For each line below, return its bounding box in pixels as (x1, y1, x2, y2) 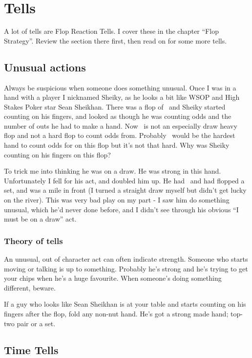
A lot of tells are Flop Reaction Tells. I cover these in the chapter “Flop (4, 26, 219, 36)
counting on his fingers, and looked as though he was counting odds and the (4, 111, 231, 121)
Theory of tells (4, 234, 63, 246)
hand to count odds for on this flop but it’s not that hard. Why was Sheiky (4, 140, 230, 150)
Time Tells (4, 342, 59, 357)
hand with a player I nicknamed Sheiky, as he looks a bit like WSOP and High (4, 92, 240, 102)
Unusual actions (4, 59, 86, 74)
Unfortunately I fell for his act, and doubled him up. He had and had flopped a (4, 175, 245, 185)
